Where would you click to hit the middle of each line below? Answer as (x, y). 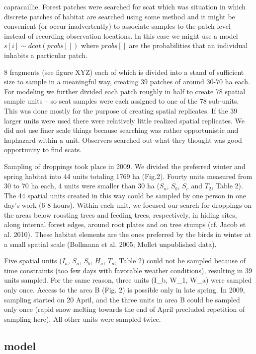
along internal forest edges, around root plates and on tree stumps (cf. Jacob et (125, 224)
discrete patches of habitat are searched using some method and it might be (120, 16)
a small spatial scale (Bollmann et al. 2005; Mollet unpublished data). (110, 244)
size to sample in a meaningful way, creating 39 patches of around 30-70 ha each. (127, 82)
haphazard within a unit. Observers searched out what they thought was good (123, 140)
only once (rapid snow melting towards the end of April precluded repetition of (125, 309)
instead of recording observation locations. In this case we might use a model (121, 35)
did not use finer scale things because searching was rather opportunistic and (121, 130)
